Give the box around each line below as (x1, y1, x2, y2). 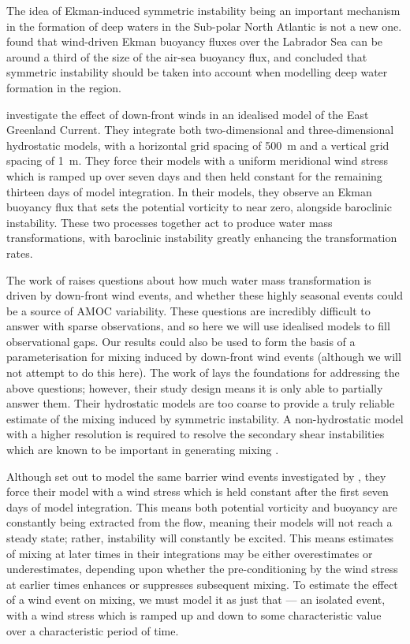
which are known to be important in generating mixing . (6, 441, 279, 458)
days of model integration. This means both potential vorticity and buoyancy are (6, 498, 397, 515)
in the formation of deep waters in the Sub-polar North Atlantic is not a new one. (6, 17, 402, 34)
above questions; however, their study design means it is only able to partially (6, 379, 383, 396)
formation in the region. (6, 79, 121, 95)
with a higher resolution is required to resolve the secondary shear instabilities (6, 426, 385, 442)
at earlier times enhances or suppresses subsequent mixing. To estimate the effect (6, 575, 398, 592)
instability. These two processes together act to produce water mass (6, 214, 333, 230)
